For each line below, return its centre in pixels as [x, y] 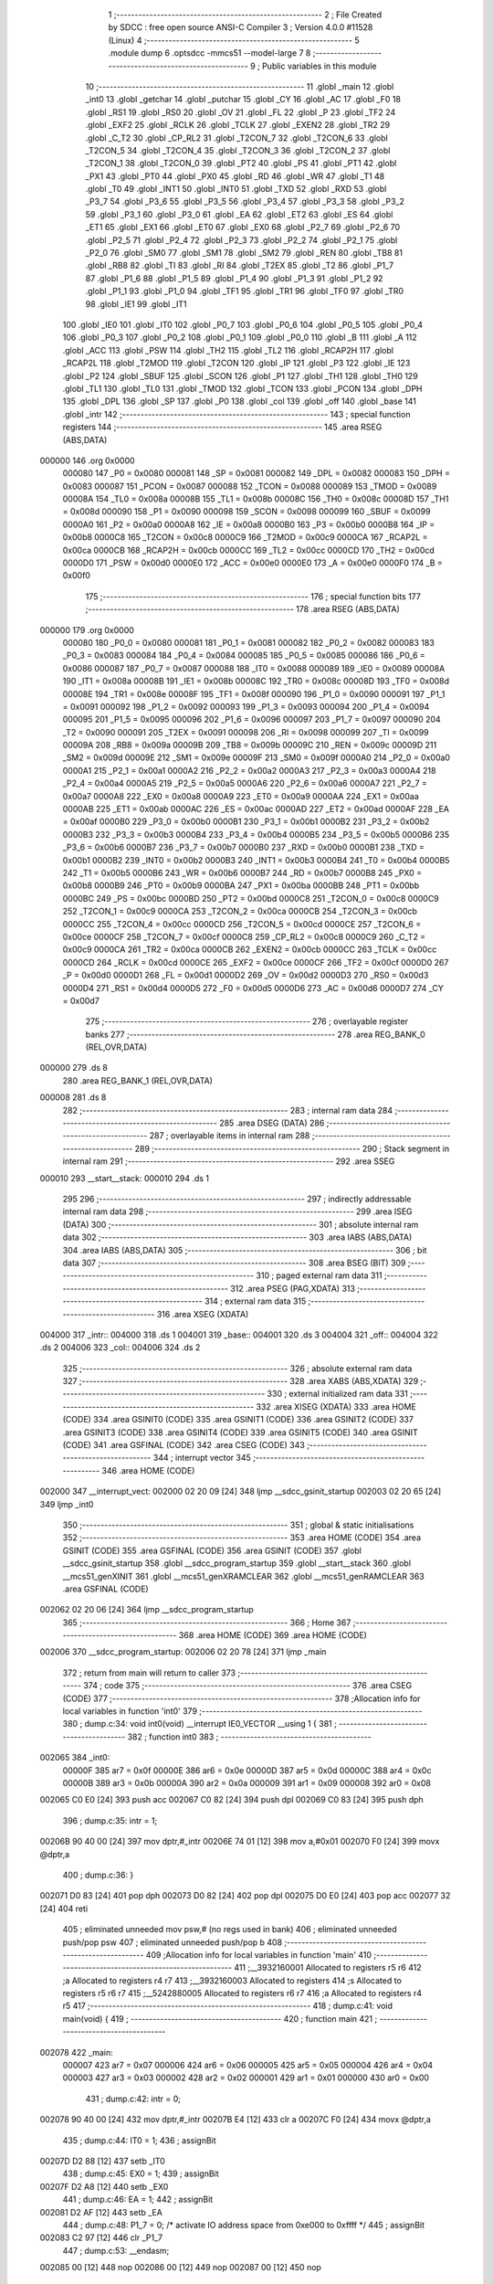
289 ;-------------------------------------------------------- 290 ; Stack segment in [292, 1148]
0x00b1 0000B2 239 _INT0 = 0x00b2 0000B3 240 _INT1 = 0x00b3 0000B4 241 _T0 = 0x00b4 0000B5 [256, 860]
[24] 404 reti [64, 1909]
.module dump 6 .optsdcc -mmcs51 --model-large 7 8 [210, 53]
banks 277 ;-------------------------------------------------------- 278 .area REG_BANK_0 [256, 1034]
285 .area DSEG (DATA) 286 [272, 1123]
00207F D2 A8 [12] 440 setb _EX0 [104, 2186]
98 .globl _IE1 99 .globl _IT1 [136, 304]
